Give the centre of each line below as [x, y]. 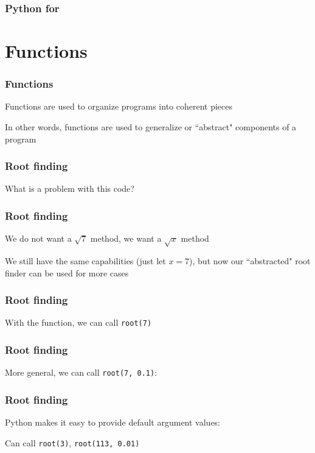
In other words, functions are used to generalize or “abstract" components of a [151, 127]
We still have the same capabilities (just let [85, 261]
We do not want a [38, 238]
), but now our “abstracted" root [250, 261]
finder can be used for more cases [67, 272]
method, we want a [126, 238]
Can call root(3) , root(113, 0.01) [72, 442]
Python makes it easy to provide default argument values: [113, 422]
